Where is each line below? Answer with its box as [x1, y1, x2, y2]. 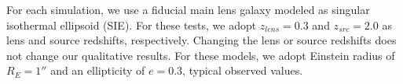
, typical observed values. [182, 62, 303, 79]
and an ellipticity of [50, 62, 145, 79]
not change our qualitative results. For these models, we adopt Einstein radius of [6, 47, 395, 63]
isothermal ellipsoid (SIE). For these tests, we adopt [6, 16, 257, 33]
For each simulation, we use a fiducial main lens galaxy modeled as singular [6, 2, 370, 17]
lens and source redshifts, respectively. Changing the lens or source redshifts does [6, 32, 397, 48]
